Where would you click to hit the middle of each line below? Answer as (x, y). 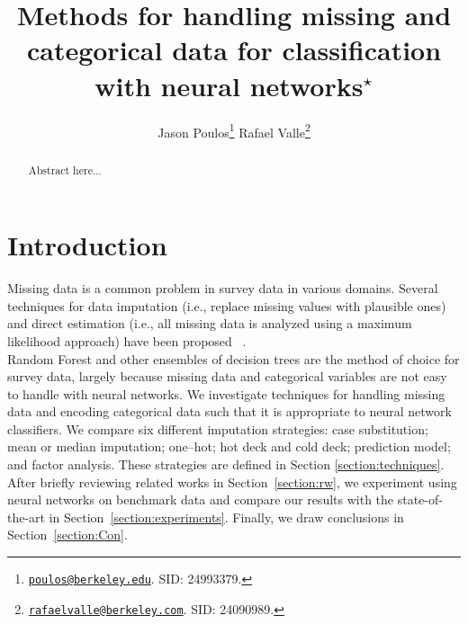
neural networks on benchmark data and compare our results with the (201, 499)
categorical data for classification (234, 50)
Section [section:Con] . (67, 535)
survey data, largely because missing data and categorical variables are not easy (227, 376)
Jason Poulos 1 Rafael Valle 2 (234, 130)
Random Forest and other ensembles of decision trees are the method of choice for (234, 358)
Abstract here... (65, 169)
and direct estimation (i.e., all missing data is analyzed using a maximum (210, 323)
